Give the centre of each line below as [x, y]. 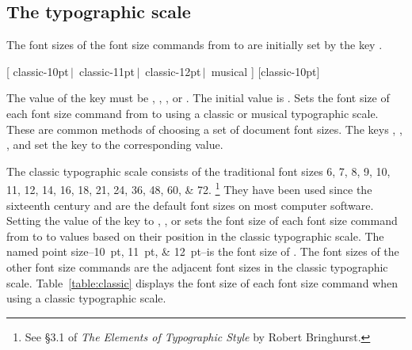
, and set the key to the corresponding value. [115, 145]
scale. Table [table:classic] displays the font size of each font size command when [202, 282]
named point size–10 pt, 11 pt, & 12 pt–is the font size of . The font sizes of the [203, 251]
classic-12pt [173, 71]
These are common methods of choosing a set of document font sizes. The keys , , [204, 129]
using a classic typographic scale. [86, 298]
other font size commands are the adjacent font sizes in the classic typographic [197, 266]
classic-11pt [107, 71]
